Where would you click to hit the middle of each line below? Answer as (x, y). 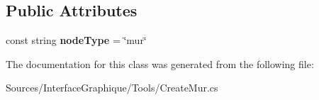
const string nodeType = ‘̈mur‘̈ (76, 40)
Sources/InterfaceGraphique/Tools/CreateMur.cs (112, 88)
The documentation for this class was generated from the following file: (160, 63)
